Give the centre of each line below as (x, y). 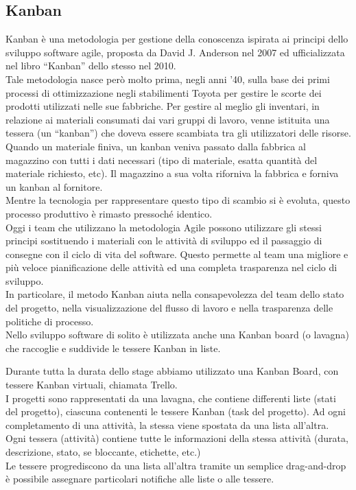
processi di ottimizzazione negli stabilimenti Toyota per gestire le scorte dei (164, 92)
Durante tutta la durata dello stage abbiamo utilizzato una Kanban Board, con (172, 371)
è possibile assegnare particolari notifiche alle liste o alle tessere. (140, 479)
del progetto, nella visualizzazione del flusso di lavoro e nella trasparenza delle (169, 308)
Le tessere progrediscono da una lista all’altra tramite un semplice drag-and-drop (176, 465)
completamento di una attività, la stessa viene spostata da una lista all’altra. (167, 424)
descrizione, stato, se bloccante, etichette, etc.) (103, 452)
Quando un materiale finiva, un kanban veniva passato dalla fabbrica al (156, 146)
